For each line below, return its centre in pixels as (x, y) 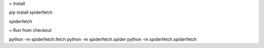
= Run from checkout (30, 30)
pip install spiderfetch (31, 13)
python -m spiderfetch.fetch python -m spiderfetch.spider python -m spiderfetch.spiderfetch (103, 39)
